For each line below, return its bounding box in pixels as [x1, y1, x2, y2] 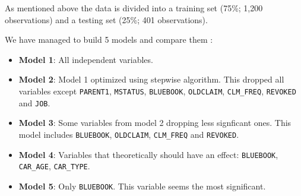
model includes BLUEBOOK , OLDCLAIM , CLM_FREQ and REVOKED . [18, 128, 239, 140]
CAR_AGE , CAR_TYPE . [18, 160, 90, 172]
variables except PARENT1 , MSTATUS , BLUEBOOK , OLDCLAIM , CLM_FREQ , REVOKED [18, 84, 296, 97]
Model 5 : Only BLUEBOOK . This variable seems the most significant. [18, 179, 266, 192]
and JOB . [18, 96, 50, 109]
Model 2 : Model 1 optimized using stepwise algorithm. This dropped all [18, 73, 284, 86]
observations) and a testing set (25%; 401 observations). [5, 13, 208, 26]
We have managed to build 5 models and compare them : [5, 33, 213, 46]
